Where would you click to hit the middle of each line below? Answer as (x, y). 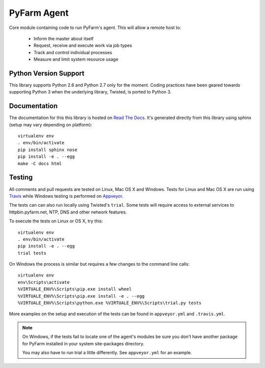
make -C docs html (40, 163)
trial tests (32, 253)
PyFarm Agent (39, 13)
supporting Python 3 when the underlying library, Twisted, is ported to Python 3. (90, 92)
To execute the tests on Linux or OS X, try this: (56, 221)
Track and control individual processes (73, 52)
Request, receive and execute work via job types (83, 46)
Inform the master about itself (64, 38)
